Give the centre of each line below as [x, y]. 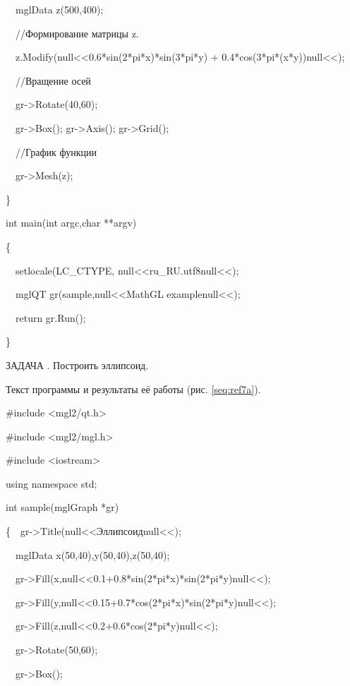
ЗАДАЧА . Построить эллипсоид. [77, 365]
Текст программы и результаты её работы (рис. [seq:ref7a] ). [133, 389]
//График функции [56, 151]
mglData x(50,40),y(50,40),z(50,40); [92, 554]
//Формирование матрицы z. [77, 33]
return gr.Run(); [50, 317]
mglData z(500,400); [59, 9]
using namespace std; [52, 483]
